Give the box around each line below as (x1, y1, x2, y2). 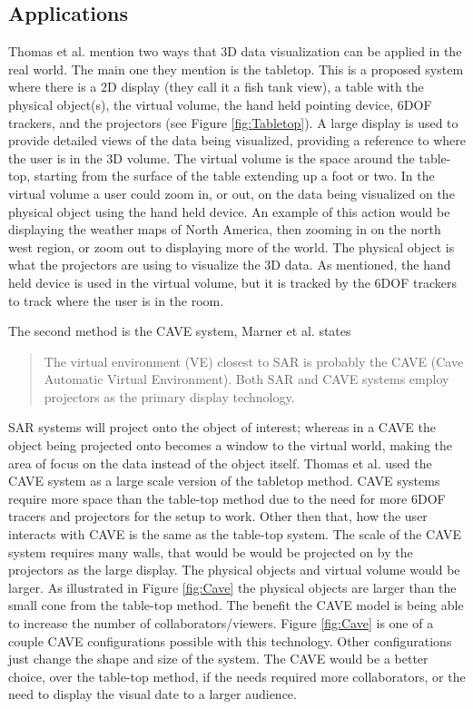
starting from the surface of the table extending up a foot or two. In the (34, 166, 435, 185)
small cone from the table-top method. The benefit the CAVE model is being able (8, 596, 464, 615)
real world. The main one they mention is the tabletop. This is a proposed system (8, 59, 464, 78)
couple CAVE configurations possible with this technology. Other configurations (8, 631, 452, 650)
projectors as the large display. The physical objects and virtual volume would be (8, 560, 460, 579)
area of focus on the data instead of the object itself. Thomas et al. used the (8, 453, 432, 472)
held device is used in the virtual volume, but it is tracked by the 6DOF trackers (8, 272, 457, 291)
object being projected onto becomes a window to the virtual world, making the (8, 436, 453, 455)
